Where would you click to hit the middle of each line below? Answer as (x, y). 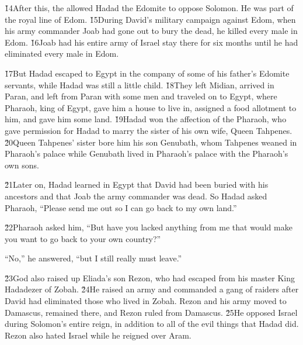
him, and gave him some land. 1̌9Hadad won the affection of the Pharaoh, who (146, 119)
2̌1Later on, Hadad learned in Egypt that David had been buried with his (137, 184)
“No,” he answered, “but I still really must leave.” (93, 258)
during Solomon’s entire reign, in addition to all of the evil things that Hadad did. (152, 324)
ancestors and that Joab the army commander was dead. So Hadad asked (136, 196)
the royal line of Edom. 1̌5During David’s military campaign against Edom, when (150, 19)
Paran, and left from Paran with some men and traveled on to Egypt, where (141, 96)
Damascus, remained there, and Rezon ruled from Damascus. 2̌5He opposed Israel (151, 312)
